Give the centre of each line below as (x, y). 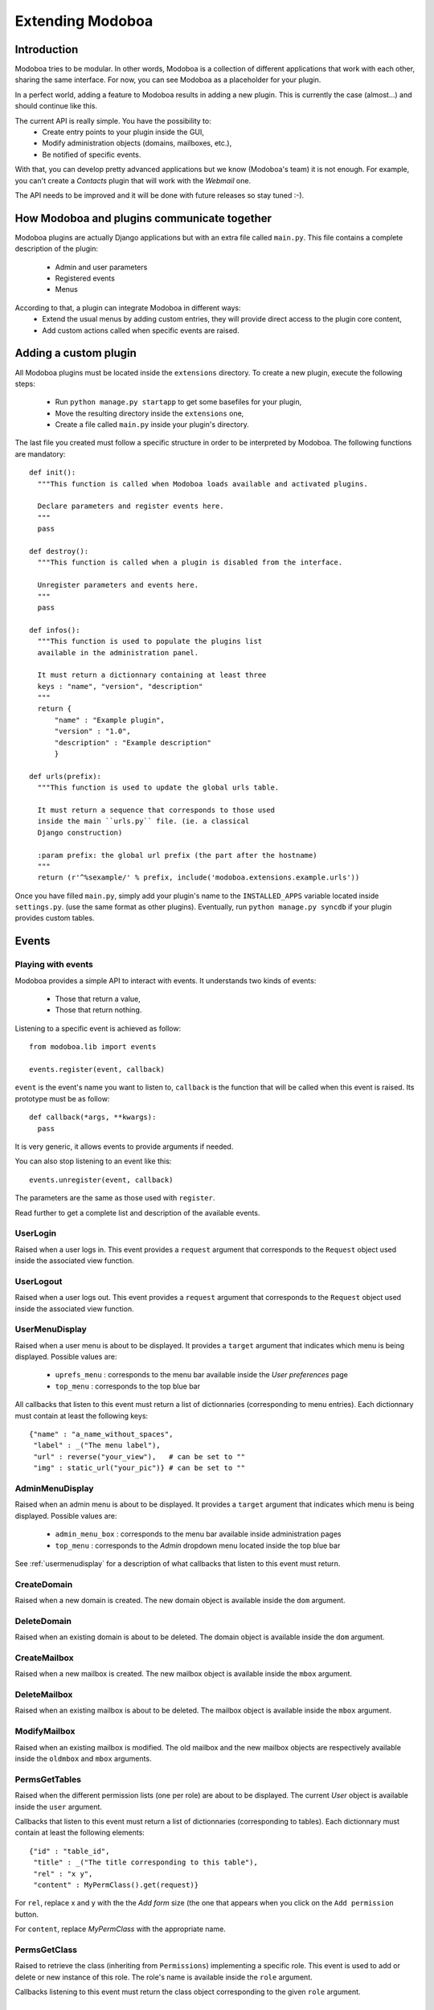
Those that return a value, (98, 999)
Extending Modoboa (84, 21)
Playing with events (54, 965)
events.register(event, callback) (97, 1069)
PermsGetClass (46, 1950)
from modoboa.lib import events (93, 1047)
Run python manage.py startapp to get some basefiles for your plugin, (178, 402)
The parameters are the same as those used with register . (115, 1198)
